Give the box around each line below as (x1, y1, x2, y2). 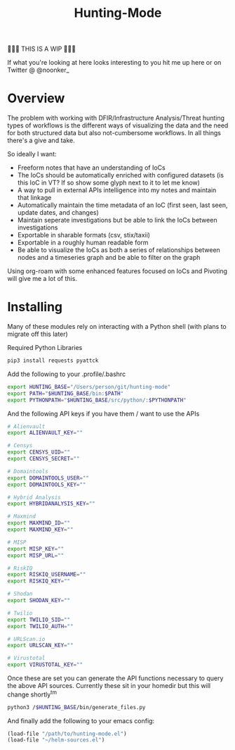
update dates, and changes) (17, 208, 100, 217)
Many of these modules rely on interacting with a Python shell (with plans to (7, 323, 227, 331)
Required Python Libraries (7, 344, 83, 352)
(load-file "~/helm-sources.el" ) (7, 737, 105, 744)
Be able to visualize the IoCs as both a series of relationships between (17, 246, 221, 254)
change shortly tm (7, 689, 58, 699)
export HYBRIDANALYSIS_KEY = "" (7, 500, 96, 508)
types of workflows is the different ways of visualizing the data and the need (7, 121, 229, 130)
